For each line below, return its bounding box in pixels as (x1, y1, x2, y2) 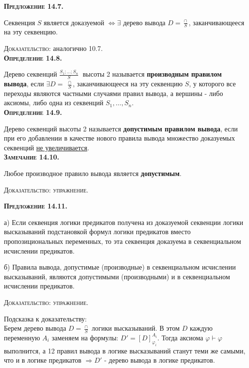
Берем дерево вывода (4, 323, 66, 333)
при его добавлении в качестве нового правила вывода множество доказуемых (4, 133, 235, 143)
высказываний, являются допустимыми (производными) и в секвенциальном (4, 271, 230, 281)
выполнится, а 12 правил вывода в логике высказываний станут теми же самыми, (4, 345, 246, 355)
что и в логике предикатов (4, 355, 82, 365)
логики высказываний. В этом (91, 323, 180, 333)
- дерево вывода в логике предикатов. (104, 355, 215, 365)
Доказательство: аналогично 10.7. (4, 43, 103, 53)
